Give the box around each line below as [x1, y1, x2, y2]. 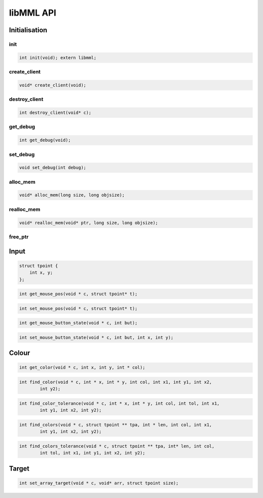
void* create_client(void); [19, 82, 86, 88]
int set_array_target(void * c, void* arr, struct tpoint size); [19, 480, 179, 486]
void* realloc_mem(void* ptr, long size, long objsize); [19, 220, 158, 226]
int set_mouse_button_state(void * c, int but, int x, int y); [19, 334, 174, 340]
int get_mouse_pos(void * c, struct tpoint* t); [19, 291, 138, 297]
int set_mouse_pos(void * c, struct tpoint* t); [19, 306, 138, 311]
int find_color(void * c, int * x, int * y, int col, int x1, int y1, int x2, [19, 379, 212, 385]
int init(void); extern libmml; [19, 55, 97, 61]
